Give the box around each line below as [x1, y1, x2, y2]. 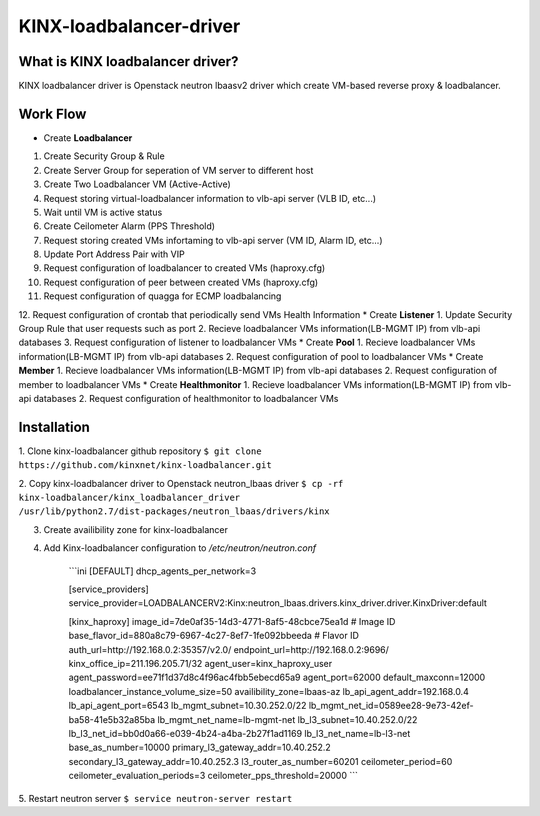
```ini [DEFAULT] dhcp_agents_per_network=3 [68, 565, 257, 577]
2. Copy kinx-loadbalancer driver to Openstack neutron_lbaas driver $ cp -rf [18, 477, 344, 489]
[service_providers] [68, 583, 149, 595]
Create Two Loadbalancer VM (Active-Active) [43, 178, 232, 190]
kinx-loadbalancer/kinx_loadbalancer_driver [18, 492, 241, 504]
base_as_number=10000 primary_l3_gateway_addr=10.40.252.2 [68, 741, 331, 754]
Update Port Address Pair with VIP [43, 248, 185, 260]
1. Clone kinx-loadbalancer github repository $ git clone [18, 445, 262, 457]
